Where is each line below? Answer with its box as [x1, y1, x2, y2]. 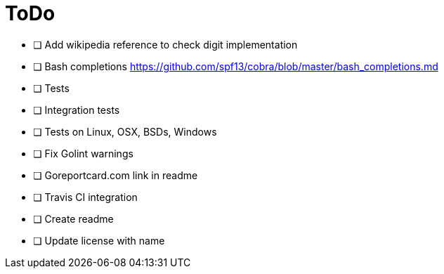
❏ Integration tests [33, 103, 120, 116]
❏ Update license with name [33, 234, 165, 247]
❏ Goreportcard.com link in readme [33, 169, 198, 181]
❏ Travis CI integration [33, 190, 138, 203]
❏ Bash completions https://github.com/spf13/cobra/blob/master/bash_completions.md [33, 60, 438, 72]
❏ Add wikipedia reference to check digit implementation [33, 38, 298, 51]
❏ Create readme [33, 212, 114, 225]
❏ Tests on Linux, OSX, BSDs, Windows [33, 125, 217, 138]
